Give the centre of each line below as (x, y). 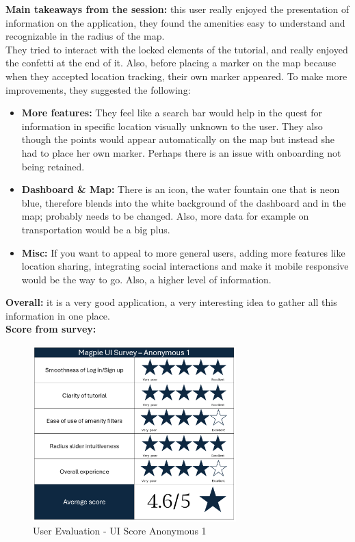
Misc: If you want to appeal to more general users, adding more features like (183, 252)
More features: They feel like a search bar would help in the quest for (172, 113)
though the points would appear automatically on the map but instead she (178, 139)
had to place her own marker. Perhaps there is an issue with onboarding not (181, 152)
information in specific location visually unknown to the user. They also (172, 126)
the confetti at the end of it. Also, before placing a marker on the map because (171, 63)
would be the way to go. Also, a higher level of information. (146, 279)
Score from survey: (51, 329)
